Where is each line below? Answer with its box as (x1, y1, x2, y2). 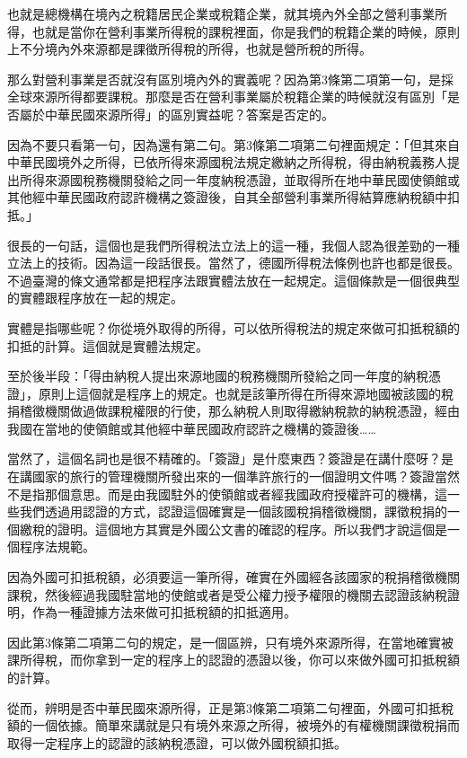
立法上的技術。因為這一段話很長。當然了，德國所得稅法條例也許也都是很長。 (7, 253, 460, 272)
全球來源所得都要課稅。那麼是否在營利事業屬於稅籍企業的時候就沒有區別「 (7, 87, 447, 106)
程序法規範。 (19, 537, 95, 556)
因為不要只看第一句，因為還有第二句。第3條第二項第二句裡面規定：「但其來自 (7, 135, 460, 154)
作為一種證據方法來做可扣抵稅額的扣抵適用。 (31, 603, 296, 621)
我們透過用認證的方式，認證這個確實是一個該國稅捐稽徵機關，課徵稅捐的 (19, 502, 447, 521)
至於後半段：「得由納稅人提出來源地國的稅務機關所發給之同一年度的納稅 (7, 366, 428, 385)
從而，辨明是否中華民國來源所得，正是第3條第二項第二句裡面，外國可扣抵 (7, 698, 441, 717)
